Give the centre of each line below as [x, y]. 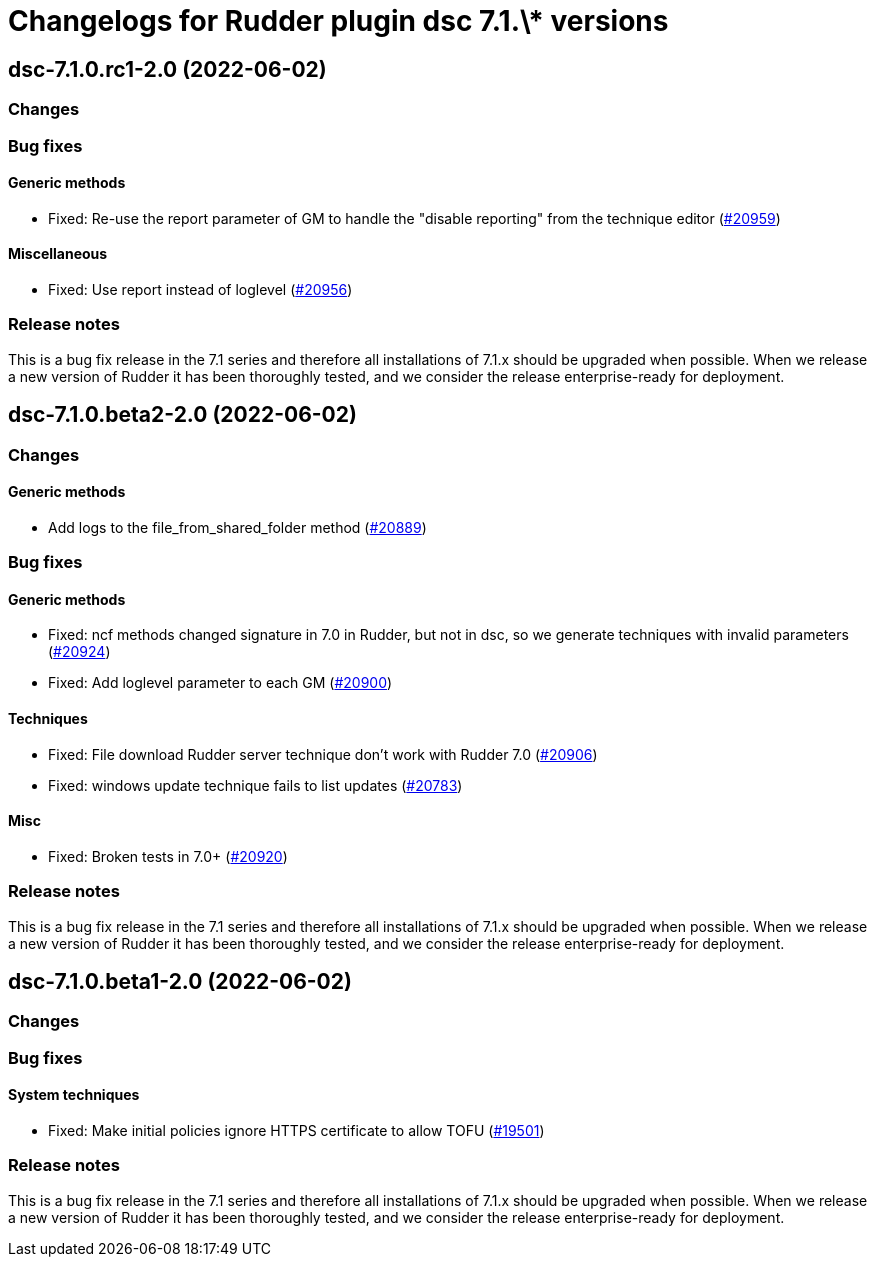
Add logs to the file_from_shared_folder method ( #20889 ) [237, 527]
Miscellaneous [58, 254]
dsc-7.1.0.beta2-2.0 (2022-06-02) [182, 415]
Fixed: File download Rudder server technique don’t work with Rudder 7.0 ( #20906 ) [323, 754]
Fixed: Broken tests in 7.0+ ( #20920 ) [168, 856]
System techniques [74, 1095]
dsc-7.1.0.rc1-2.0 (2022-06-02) [167, 69]
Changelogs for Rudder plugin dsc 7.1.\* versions [338, 21]
